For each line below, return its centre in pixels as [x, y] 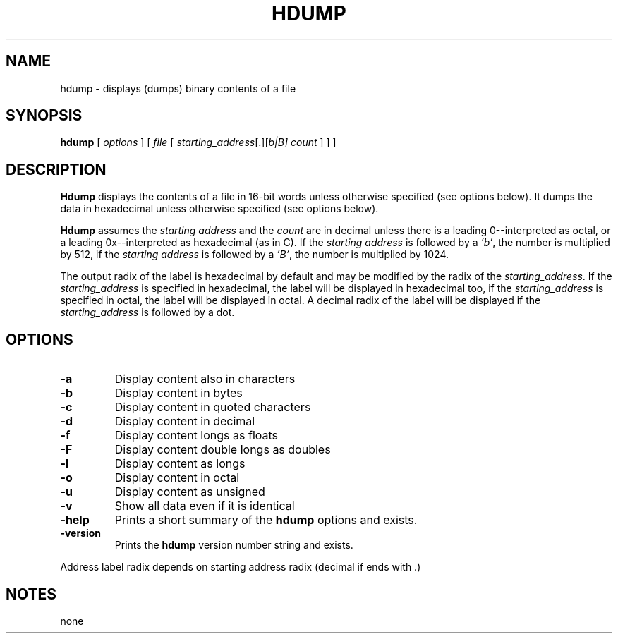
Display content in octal [177, 478]
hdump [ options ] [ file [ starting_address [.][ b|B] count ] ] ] [198, 142]
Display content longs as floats [196, 436]
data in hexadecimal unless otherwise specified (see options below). [219, 209]
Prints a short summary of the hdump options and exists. [266, 520]
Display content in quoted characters [213, 407]
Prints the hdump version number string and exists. [234, 545]
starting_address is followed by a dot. [147, 312]
